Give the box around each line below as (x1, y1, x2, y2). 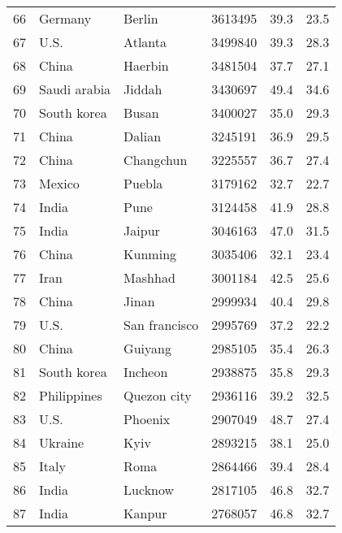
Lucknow (123, 480, 175, 499)
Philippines (39, 386, 102, 405)
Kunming (123, 245, 177, 263)
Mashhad (123, 268, 175, 287)
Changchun (123, 150, 188, 169)
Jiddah (123, 80, 162, 98)
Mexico (39, 174, 80, 193)
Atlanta (123, 32, 167, 51)
